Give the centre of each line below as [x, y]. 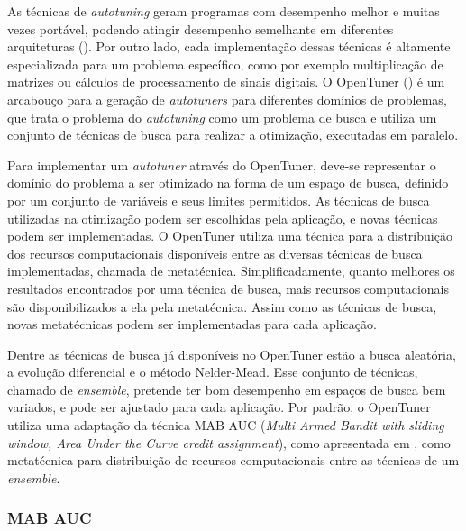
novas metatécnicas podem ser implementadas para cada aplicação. [192, 324]
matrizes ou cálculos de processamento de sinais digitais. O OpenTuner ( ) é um [226, 82]
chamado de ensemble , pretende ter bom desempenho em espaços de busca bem [227, 389]
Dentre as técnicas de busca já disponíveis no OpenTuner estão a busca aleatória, [232, 354]
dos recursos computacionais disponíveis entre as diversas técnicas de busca [215, 253]
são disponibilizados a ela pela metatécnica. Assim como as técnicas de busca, [222, 306]
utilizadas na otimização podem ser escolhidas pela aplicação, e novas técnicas [223, 218]
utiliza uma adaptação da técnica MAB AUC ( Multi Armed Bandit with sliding [226, 425]
